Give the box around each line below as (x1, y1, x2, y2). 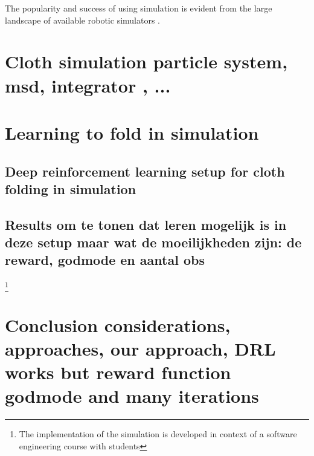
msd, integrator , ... (5, 73, 171, 97)
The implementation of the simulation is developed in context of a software (19, 428, 297, 440)
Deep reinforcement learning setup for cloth (5, 161, 285, 180)
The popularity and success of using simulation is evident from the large (5, 2, 272, 14)
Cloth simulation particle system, (5, 49, 288, 74)
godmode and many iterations (5, 383, 259, 408)
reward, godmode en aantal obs (5, 250, 205, 269)
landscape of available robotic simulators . (5, 13, 160, 26)
